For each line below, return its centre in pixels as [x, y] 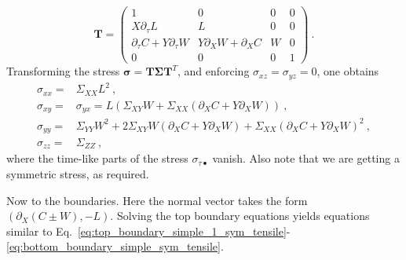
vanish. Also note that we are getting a [306, 158]
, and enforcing [213, 71]
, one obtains [348, 71]
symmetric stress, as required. [78, 174]
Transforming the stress [63, 71]
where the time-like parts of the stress [97, 158]
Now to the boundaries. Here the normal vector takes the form [157, 200]
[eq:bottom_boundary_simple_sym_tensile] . [115, 246]
